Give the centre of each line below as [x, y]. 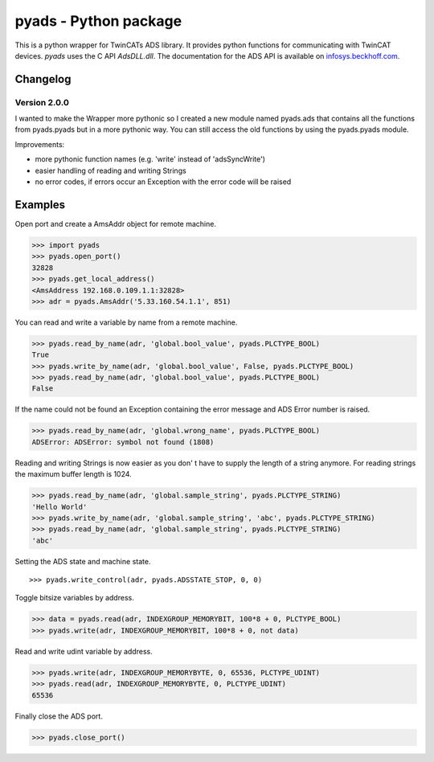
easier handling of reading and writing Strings [111, 170]
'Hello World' [59, 507]
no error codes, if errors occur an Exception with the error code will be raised [163, 182]
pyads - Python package [98, 21]
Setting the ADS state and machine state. [83, 561]
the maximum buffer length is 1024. [73, 474]
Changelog [43, 79]
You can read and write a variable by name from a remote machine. [126, 322]
